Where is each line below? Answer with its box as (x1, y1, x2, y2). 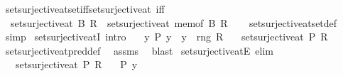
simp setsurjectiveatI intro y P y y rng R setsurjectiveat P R (5, 29, 328, 44)
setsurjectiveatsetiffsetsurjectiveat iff (5, 1, 165, 16)
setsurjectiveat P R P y (15, 57, 138, 72)
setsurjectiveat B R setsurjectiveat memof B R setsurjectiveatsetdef (10, 15, 337, 30)
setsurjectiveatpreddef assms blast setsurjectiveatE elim (5, 43, 273, 58)
